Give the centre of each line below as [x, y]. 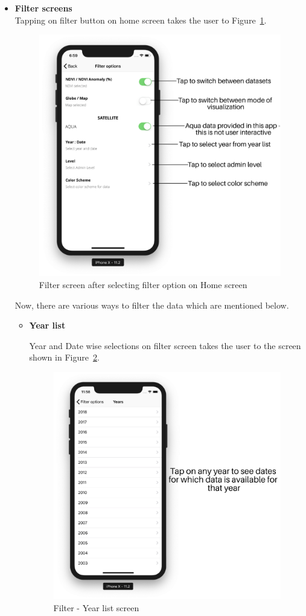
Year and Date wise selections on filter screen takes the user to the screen [165, 345]
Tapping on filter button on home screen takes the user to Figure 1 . [141, 20]
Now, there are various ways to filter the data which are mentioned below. [152, 305]
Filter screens [43, 8]
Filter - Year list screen [96, 607]
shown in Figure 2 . [64, 357]
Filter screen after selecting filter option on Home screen [143, 284]
